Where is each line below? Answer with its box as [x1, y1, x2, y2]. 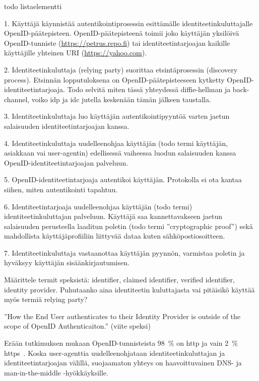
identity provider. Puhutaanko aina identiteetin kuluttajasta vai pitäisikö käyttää [4, 284, 255, 294]
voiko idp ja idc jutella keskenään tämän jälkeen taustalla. [31, 94, 211, 104]
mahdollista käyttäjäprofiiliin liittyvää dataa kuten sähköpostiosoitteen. [4, 231, 225, 241]
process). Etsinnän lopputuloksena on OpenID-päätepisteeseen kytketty [4, 74, 225, 85]
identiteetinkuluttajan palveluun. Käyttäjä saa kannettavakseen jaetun [4, 211, 223, 221]
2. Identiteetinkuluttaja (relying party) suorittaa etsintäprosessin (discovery [4, 64, 238, 74]
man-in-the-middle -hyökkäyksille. [4, 367, 108, 377]
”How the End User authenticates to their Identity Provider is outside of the [4, 311, 241, 321]
